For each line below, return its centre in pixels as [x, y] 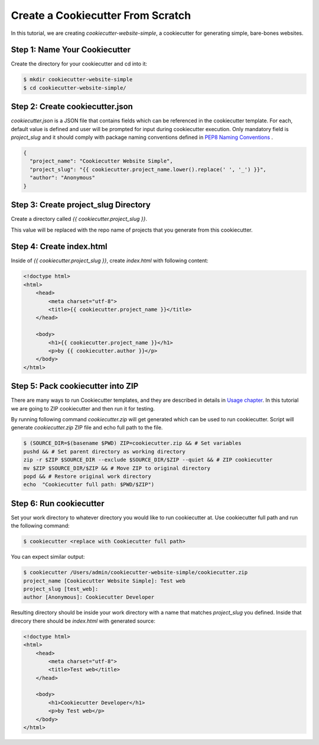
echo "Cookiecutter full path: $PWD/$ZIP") [89, 485]
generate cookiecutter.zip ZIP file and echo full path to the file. [87, 428]
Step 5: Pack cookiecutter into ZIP [75, 386]
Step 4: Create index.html [59, 247]
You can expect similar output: [48, 557]
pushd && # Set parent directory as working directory [104, 451]
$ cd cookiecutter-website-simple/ [75, 88]
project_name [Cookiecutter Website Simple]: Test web [104, 581]
